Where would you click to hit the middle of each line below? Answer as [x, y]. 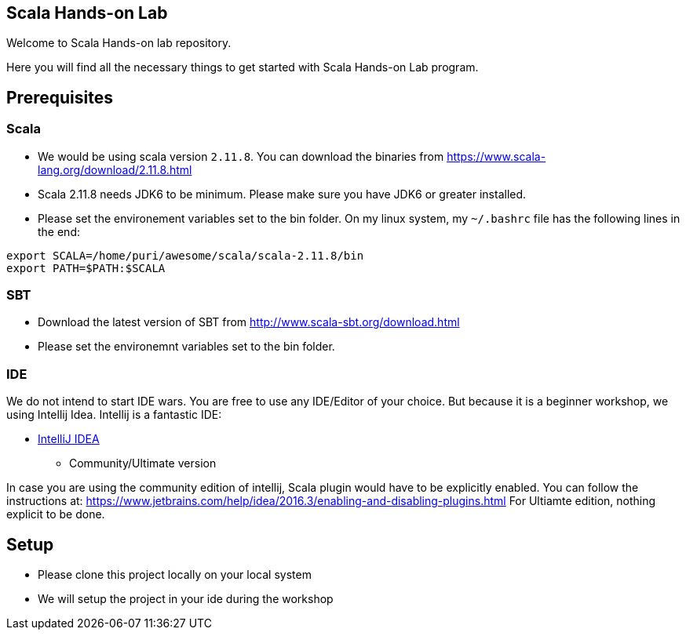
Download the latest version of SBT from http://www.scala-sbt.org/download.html [249, 322]
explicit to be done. [56, 514]
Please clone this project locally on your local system [175, 574]
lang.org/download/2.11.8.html [115, 169]
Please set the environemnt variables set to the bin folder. [186, 347]
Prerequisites [60, 97]
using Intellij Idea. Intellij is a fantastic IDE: [114, 415]
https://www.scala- [496, 156]
